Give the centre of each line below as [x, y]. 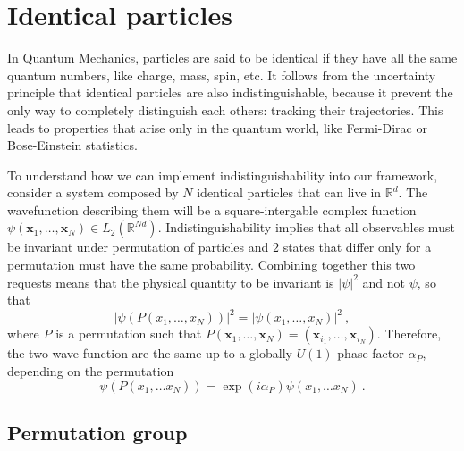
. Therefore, [409, 334]
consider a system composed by [93, 192]
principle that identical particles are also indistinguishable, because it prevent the [230, 92]
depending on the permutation [91, 370]
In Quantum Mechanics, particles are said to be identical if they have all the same [232, 58]
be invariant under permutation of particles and [138, 247]
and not [384, 282]
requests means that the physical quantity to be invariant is [171, 282]
